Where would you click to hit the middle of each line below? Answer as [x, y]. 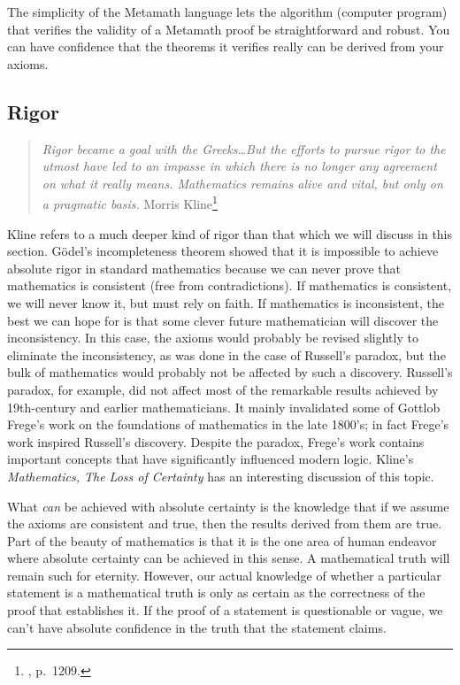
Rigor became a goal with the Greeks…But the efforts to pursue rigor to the [244, 148]
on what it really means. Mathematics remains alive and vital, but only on [242, 183]
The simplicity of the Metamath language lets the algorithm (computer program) [227, 12]
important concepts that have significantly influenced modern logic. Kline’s [211, 459]
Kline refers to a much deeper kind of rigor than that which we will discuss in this [230, 233]
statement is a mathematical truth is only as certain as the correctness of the [216, 593]
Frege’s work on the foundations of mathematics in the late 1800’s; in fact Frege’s [228, 424]
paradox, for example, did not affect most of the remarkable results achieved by [223, 389]
